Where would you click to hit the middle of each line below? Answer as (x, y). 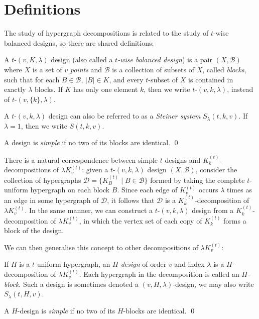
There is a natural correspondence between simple (81, 159)
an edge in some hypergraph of (51, 200)
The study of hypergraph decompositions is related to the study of (106, 33)
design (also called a (82, 60)
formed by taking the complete (198, 180)
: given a (95, 170)
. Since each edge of (147, 190)
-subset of (163, 79)
